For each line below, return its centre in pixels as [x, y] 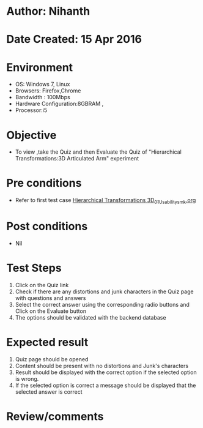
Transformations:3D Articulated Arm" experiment [77, 159]
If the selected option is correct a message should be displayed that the [105, 385]
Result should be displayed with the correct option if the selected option [106, 372]
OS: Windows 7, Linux [42, 84]
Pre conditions [44, 183]
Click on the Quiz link [42, 285]
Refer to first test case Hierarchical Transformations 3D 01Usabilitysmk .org [105, 201]
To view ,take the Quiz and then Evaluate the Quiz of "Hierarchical [98, 152]
